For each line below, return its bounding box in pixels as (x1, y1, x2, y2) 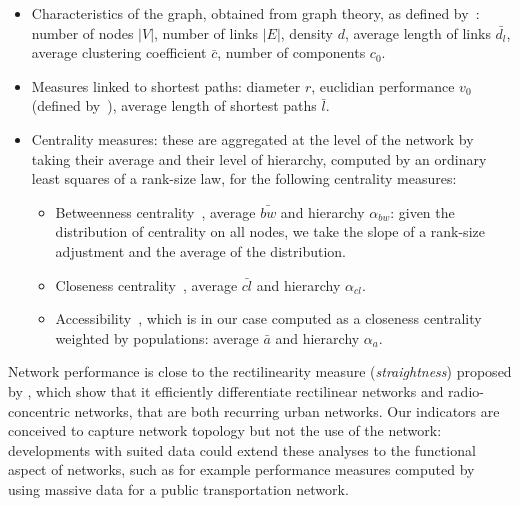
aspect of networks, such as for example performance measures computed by (8, 459, 475, 480)
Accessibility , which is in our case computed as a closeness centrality (55, 308, 482, 329)
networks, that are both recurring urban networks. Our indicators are (74, 400, 500, 421)
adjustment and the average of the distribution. (55, 240, 346, 261)
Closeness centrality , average (55, 274, 238, 295)
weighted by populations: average (55, 327, 259, 348)
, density (280, 22, 334, 43)
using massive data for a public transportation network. (8, 478, 349, 499)
